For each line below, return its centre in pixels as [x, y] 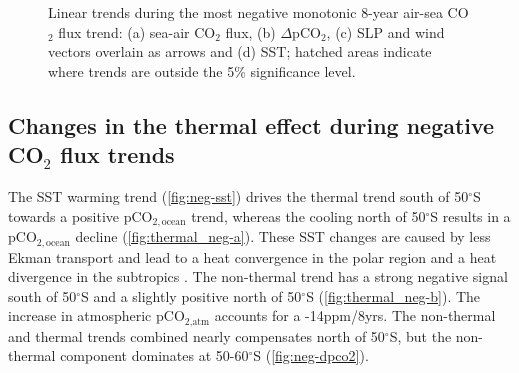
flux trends [117, 154]
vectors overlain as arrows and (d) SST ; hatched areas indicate [240, 51]
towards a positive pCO [80, 215]
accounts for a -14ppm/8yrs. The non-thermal [355, 315]
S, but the [420, 335]
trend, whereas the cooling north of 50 [308, 215]
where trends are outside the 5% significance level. [202, 70]
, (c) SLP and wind [385, 31]
